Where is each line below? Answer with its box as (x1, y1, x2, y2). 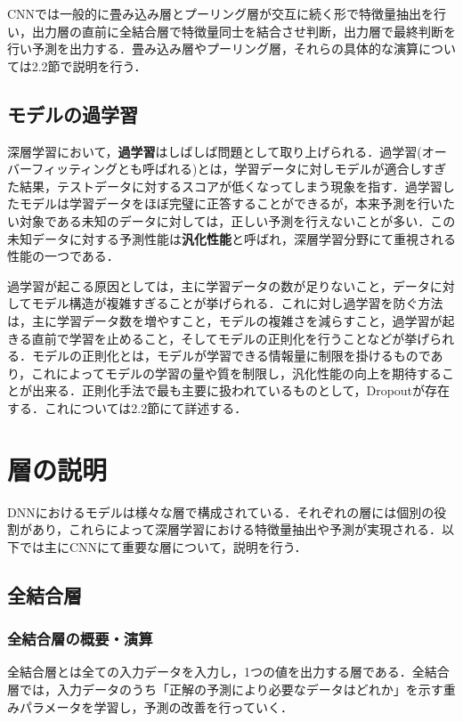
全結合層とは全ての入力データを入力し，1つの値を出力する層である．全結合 (7, 662, 450, 681)
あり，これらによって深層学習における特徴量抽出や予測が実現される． (31, 520, 442, 539)
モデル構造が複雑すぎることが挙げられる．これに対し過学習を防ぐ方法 (31, 294, 443, 312)
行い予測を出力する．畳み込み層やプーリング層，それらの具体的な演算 (7, 39, 418, 58)
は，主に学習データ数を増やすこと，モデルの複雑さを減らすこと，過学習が (7, 311, 443, 329)
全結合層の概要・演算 (7, 628, 153, 650)
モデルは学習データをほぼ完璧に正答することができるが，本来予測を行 (19, 194, 430, 213)
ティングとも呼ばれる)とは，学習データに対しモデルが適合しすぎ (68, 159, 447, 178)
